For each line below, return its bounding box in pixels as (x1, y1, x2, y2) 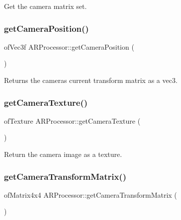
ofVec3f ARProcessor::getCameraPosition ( (4, 41, 134, 52)
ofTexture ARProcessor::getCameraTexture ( (4, 115, 141, 126)
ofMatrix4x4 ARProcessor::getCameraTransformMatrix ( (4, 189, 177, 200)
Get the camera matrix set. (4, 1, 87, 11)
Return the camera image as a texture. (4, 149, 122, 159)
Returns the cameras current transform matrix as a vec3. (4, 75, 178, 85)
